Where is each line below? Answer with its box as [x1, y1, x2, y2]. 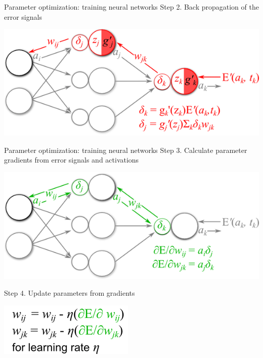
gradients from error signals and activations [4, 154, 139, 165]
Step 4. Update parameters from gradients [4, 288, 135, 298]
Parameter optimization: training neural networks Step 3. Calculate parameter [4, 144, 247, 155]
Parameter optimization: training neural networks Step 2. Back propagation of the [4, 2, 259, 12]
